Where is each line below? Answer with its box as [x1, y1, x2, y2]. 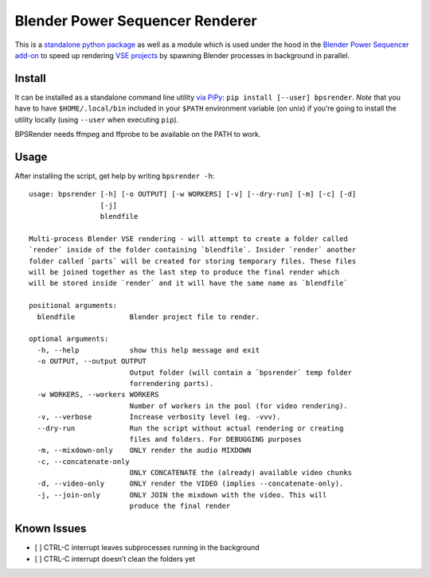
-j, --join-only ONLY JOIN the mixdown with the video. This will [37, 490, 327, 499]
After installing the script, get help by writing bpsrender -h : [14, 171, 215, 181]
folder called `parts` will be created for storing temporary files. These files [29, 256, 357, 266]
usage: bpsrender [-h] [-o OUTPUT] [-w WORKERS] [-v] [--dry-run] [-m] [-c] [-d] [29, 189, 357, 199]
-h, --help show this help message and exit [37, 345, 260, 354]
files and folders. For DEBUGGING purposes [129, 435, 302, 443]
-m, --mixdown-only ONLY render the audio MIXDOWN [37, 446, 252, 455]
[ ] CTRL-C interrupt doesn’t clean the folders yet [34, 554, 195, 563]
